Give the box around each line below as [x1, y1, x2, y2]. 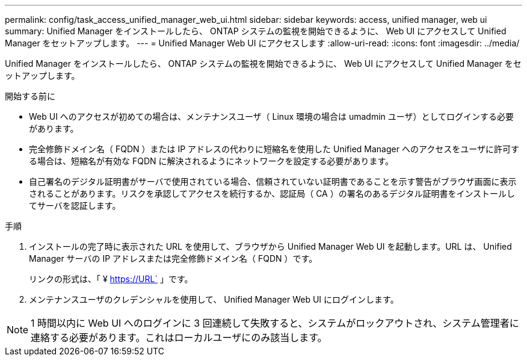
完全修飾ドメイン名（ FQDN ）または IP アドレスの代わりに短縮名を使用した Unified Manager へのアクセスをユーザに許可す [29, 144, 519, 154]
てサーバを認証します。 [29, 200, 121, 211]
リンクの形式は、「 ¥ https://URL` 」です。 [29, 274, 193, 284]
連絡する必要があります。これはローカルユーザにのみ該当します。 [31, 332, 327, 344]
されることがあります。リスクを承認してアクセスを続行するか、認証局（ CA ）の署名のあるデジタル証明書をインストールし [29, 188, 516, 199]
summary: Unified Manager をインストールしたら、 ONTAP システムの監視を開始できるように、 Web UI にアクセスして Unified [5, 26, 507, 36]
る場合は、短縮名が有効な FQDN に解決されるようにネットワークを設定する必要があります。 [29, 156, 394, 166]
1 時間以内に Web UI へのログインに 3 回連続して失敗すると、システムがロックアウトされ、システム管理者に [31, 317, 519, 329]
